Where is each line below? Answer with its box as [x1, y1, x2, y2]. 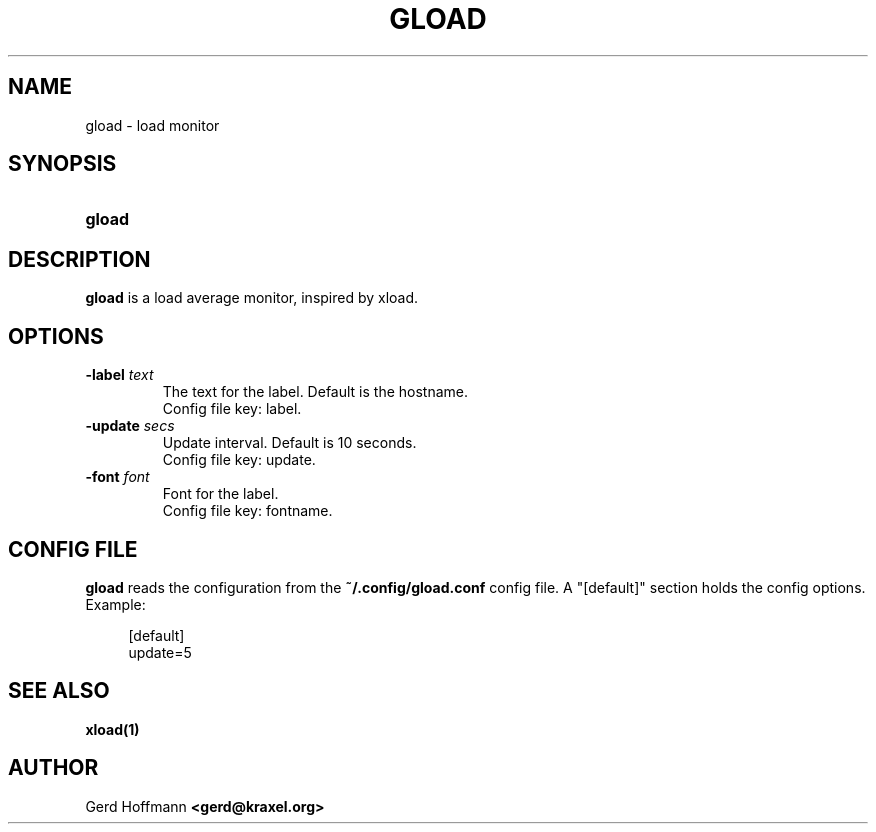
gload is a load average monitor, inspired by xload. [85, 289, 419, 307]
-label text [85, 366, 154, 384]
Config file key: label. [162, 400, 302, 418]
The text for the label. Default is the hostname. [162, 383, 469, 401]
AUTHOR [8, 755, 99, 781]
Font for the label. [162, 485, 279, 503]
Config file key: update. [162, 451, 316, 469]
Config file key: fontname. [162, 502, 333, 520]
